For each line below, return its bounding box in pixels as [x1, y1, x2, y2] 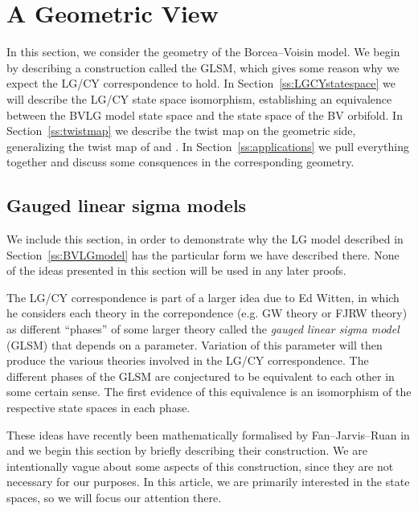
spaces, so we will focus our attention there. [6, 489, 222, 505]
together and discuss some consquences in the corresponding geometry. [6, 153, 354, 170]
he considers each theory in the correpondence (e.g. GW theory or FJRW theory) [6, 305, 408, 321]
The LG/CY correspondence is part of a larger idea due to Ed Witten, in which [6, 288, 400, 305]
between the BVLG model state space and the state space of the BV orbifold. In [6, 106, 403, 123]
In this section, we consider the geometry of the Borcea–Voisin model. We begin [6, 43, 400, 60]
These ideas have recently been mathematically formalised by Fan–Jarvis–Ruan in [6, 426, 410, 443]
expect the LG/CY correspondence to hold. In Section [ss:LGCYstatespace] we [6, 75, 396, 92]
